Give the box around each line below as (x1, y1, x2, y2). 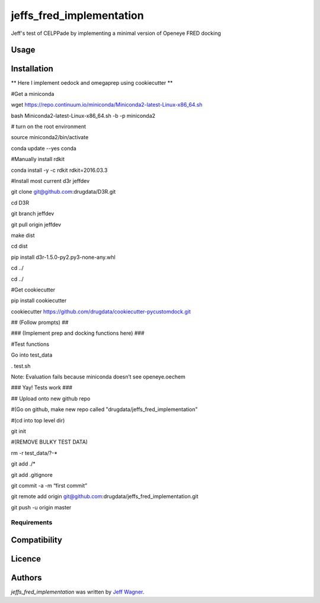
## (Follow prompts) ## (11, 319, 69, 326)
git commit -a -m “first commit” (11, 482, 88, 489)
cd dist (11, 243, 28, 250)
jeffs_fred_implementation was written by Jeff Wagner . (11, 588, 145, 595)
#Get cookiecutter (11, 286, 56, 293)
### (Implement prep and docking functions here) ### (11, 329, 145, 337)
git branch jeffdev (11, 210, 55, 217)
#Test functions (11, 341, 50, 348)
